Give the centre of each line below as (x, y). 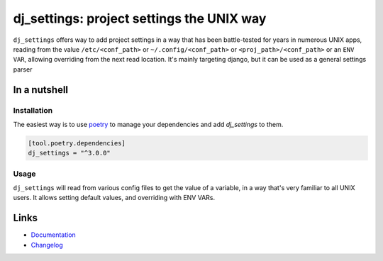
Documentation (53, 235)
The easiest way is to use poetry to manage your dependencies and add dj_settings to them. (148, 124)
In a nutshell (41, 90)
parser (23, 69)
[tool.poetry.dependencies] (77, 143)
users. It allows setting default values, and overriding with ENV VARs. (114, 198)
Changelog (47, 245)
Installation (33, 110)
